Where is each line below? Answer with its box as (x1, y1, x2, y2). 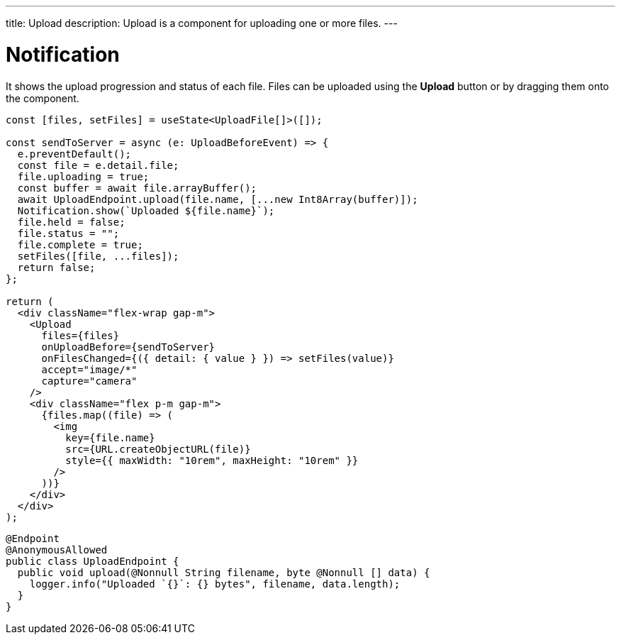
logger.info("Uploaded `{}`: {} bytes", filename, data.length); (29, 578, 401, 590)
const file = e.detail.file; (17, 159, 179, 171)
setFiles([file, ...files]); (17, 250, 179, 262)
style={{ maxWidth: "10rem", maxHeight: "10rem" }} (65, 454, 359, 466)
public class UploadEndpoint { (6, 555, 179, 567)
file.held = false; (17, 216, 125, 228)
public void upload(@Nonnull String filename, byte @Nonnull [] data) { (17, 566, 430, 578)
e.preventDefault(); (17, 148, 132, 160)
